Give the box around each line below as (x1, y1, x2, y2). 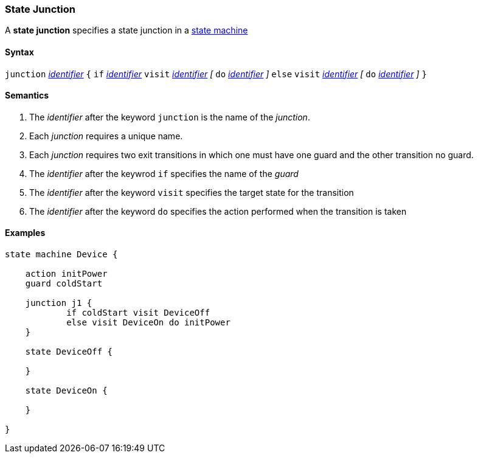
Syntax (5, 46, 34, 57)
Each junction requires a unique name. (29, 130, 183, 141)
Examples (5, 227, 46, 238)
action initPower (25, 269, 108, 279)
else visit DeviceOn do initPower (66, 317, 230, 328)
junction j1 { (25, 298, 92, 308)
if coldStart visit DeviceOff (66, 308, 210, 318)
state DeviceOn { (25, 386, 108, 396)
